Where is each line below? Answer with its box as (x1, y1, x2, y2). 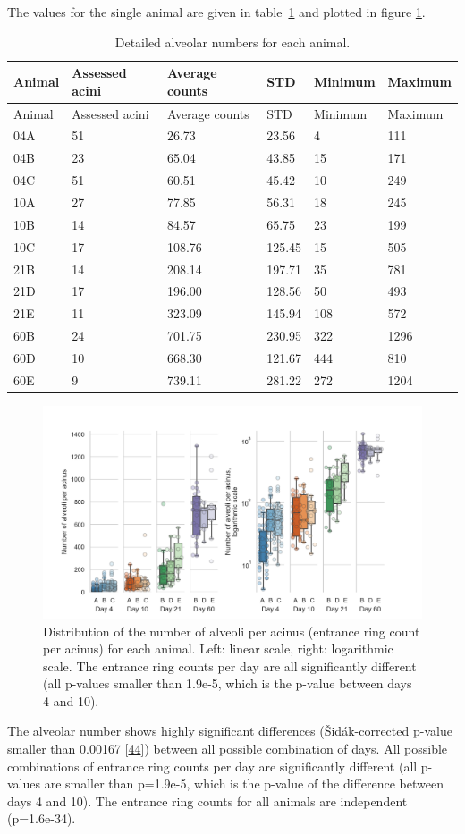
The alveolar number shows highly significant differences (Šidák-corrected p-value (7, 721, 452, 740)
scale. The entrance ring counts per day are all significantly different (43, 656, 417, 675)
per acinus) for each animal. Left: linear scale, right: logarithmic (43, 639, 393, 658)
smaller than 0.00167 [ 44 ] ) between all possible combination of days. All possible (7, 739, 448, 758)
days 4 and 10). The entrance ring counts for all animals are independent (7, 791, 408, 810)
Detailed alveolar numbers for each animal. (114, 32, 351, 51)
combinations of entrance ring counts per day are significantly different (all (7, 756, 418, 775)
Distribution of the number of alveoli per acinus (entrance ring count (43, 621, 420, 640)
